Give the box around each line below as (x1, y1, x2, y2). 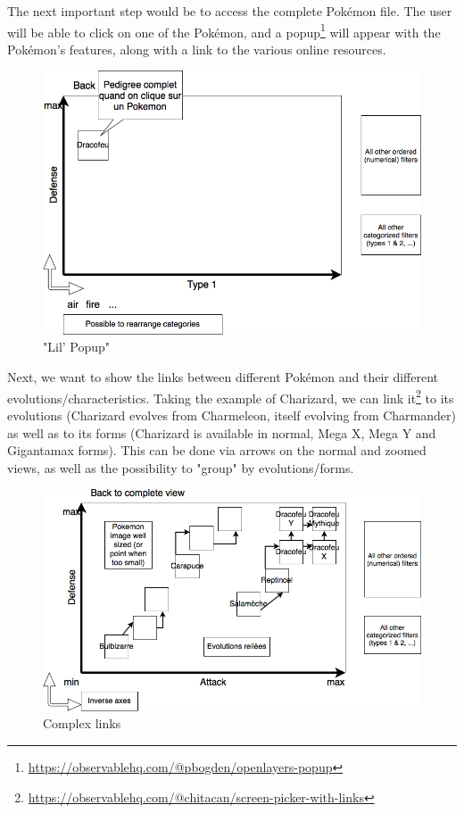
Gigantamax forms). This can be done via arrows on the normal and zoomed (7, 441, 427, 460)
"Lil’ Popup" (43, 337, 111, 356)
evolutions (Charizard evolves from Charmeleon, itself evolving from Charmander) (7, 405, 456, 424)
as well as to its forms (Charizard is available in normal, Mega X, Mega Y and (7, 423, 436, 442)
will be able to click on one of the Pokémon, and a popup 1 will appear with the (7, 20, 441, 41)
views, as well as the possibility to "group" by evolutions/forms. (7, 458, 354, 477)
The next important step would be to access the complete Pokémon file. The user (7, 2, 452, 20)
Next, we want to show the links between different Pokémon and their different (7, 368, 439, 386)
